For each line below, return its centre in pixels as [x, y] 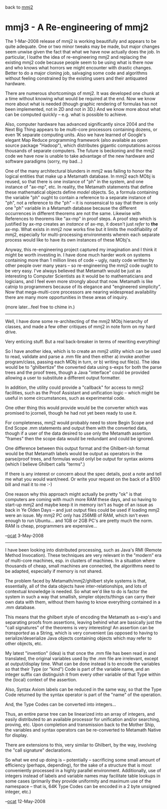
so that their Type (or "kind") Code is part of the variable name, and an [78, 669]
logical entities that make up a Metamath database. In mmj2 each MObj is [80, 176]
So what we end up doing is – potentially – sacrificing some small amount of [83, 760]
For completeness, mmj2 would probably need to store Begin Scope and [79, 422]
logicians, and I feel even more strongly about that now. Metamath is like [79, 281]
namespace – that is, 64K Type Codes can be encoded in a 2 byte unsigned [83, 786]
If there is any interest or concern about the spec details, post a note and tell [83, 474]
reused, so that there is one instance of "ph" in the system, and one [74, 181]
